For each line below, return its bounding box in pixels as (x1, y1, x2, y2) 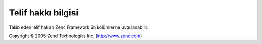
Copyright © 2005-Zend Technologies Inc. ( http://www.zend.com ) (9, 33, 142, 39)
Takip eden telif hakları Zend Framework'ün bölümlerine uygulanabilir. (9, 24, 148, 30)
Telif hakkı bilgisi (9, 7, 79, 18)
